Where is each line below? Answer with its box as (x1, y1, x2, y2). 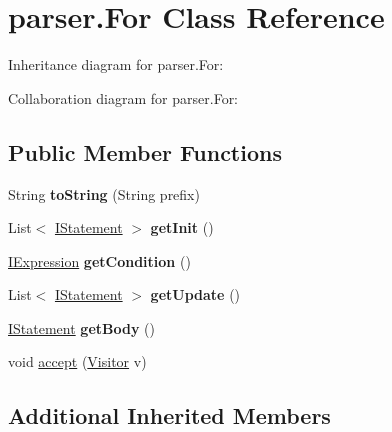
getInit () (150, 217, 214, 238)
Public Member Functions (8, 136, 282, 167)
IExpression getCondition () (8, 250, 191, 271)
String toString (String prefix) (8, 183, 200, 204)
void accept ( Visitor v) (8, 351, 147, 372)
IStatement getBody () (8, 317, 155, 338)
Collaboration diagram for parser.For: (8, 87, 239, 108)
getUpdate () (150, 284, 241, 305)
